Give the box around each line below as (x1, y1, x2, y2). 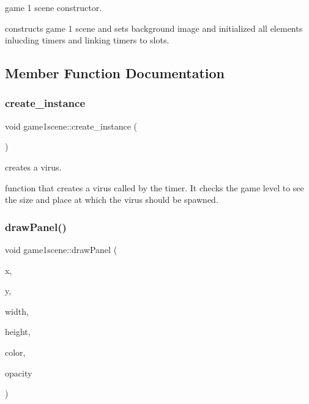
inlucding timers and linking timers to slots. (5, 34, 169, 46)
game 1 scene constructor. (5, 1, 102, 13)
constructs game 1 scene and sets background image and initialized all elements (5, 21, 303, 34)
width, (5, 304, 29, 317)
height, (5, 325, 31, 338)
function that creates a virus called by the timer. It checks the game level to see (5, 181, 304, 194)
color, (5, 345, 26, 358)
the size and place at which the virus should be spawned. (5, 193, 218, 206)
